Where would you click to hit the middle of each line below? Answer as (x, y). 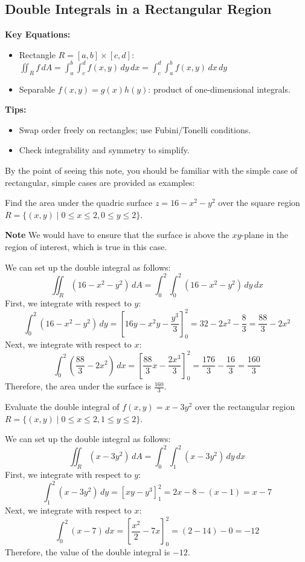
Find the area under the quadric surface (79, 203)
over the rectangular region (245, 407)
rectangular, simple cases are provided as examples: (100, 182)
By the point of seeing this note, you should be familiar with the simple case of (151, 170)
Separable (37, 89)
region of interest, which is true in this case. (86, 247)
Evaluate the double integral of (62, 407)
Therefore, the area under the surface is (78, 386)
